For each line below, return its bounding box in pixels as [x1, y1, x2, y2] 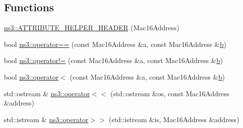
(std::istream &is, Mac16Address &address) [108, 114, 240, 124]
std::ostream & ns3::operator [4, 88, 90, 98]
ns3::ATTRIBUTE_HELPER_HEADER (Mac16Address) [4, 22, 180, 33]
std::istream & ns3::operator [4, 114, 88, 124]
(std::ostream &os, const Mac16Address [110, 88, 229, 98]
